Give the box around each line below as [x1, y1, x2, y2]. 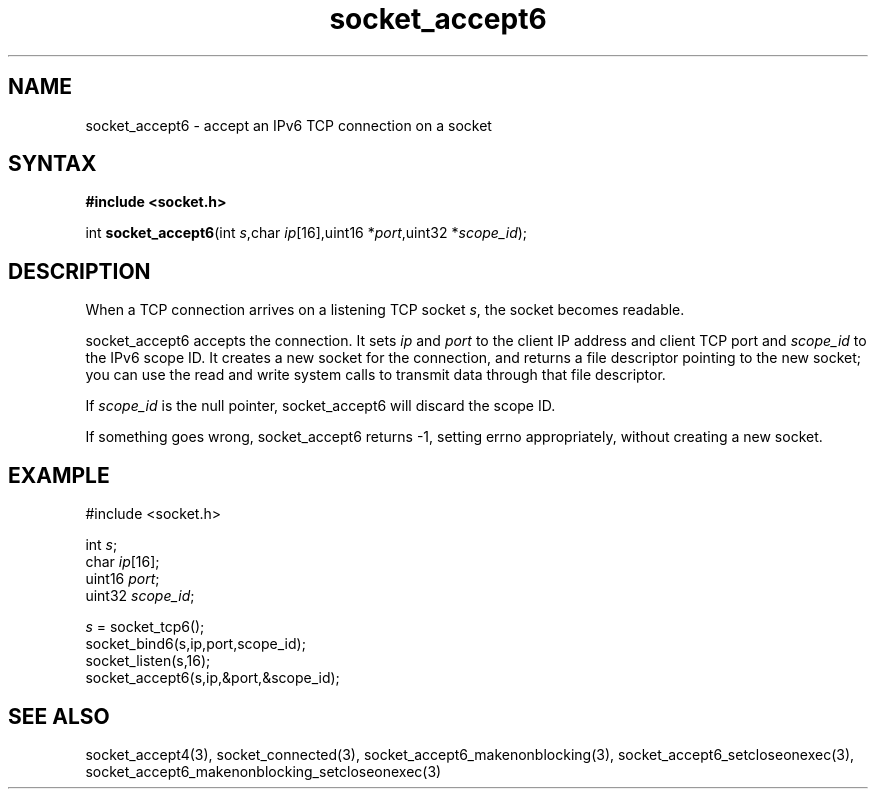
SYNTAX [8, 151, 97, 177]
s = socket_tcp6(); [85, 618, 205, 636]
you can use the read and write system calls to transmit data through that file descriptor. [85, 366, 666, 384]
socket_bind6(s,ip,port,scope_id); [85, 635, 306, 653]
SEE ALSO [8, 703, 110, 729]
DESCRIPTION [8, 258, 151, 284]
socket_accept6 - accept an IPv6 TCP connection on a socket [85, 116, 492, 134]
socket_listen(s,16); [85, 652, 211, 670]
